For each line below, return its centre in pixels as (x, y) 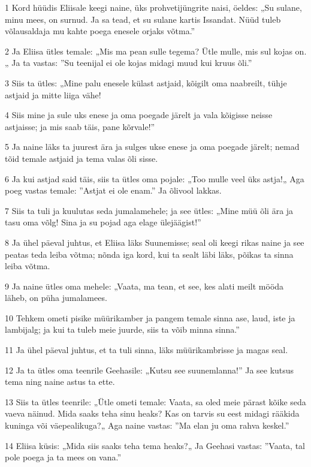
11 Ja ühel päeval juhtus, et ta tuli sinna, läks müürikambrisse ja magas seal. (147, 350)
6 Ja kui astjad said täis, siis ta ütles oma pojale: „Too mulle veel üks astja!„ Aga (155, 178)
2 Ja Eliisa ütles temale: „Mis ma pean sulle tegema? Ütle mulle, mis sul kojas (149, 51)
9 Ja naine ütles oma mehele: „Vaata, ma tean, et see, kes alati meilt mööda (144, 286)
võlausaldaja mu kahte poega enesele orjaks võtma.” (100, 31)
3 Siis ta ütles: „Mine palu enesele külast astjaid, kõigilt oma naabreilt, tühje (146, 82)
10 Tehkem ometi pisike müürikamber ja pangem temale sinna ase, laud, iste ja (150, 317)
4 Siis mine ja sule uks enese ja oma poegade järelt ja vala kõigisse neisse (139, 115)
